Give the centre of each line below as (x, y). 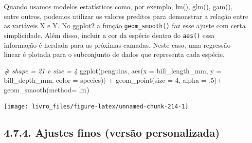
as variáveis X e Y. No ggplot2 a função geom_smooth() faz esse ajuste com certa (125, 26)
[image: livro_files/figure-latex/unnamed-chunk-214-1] (96, 107)
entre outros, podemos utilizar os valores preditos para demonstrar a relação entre (126, 16)
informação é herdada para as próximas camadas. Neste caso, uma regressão (117, 45)
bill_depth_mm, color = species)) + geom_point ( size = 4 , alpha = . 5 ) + (113, 80)
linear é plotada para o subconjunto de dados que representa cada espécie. (114, 54)
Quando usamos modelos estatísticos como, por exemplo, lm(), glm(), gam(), (118, 6)
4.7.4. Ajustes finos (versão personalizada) (112, 132)
